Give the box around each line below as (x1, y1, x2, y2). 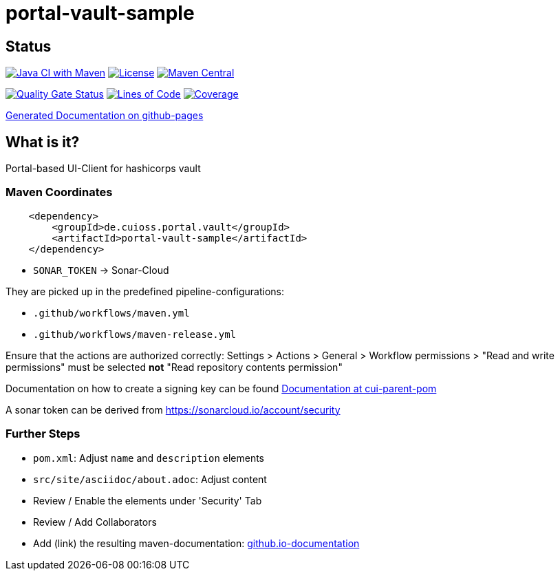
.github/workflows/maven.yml (33, 307, 190, 319)
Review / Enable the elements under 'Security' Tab (33, 494, 262, 506)
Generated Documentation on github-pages (6, 109, 204, 122)
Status (6, 37, 52, 55)
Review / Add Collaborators (33, 515, 157, 528)
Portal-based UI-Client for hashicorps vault (6, 162, 201, 175)
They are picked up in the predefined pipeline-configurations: (6, 285, 285, 297)
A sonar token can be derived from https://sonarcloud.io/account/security (6, 403, 341, 416)
